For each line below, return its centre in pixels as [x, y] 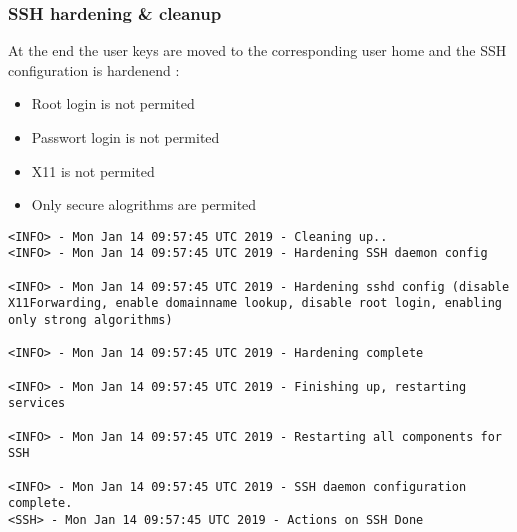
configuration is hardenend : [94, 69]
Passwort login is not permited [125, 137]
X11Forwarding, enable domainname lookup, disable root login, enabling [255, 303]
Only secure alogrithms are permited [144, 204]
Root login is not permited [113, 103]
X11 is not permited [93, 170]
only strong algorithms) [90, 320]
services [37, 403]
